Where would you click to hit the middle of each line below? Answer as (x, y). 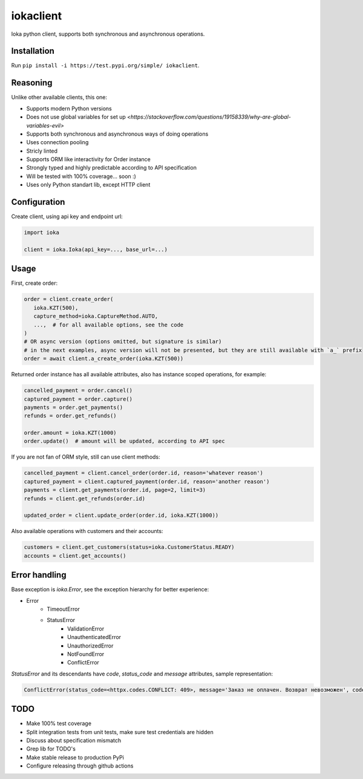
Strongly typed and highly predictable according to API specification (111, 168)
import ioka (42, 233)
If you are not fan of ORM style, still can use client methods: (86, 457)
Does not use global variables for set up (76, 117)
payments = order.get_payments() (74, 407)
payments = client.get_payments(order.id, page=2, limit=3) (115, 490)
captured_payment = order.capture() (78, 399)
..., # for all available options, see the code (109, 325)
